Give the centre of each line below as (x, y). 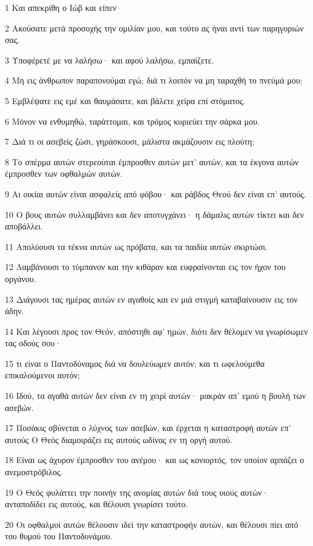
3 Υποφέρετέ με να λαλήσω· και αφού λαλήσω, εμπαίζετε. (110, 60)
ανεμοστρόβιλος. (34, 472)
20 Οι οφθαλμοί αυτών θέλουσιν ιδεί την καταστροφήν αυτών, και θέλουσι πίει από (152, 524)
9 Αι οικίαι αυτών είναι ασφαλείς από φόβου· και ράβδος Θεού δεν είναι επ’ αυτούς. (156, 193)
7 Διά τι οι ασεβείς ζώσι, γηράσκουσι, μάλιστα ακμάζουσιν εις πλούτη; (130, 141)
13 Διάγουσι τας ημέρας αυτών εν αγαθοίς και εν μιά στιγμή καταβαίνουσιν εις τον (151, 299)
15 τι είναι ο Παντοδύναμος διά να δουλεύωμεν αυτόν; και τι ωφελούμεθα (135, 363)
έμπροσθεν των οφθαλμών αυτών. (64, 173)
